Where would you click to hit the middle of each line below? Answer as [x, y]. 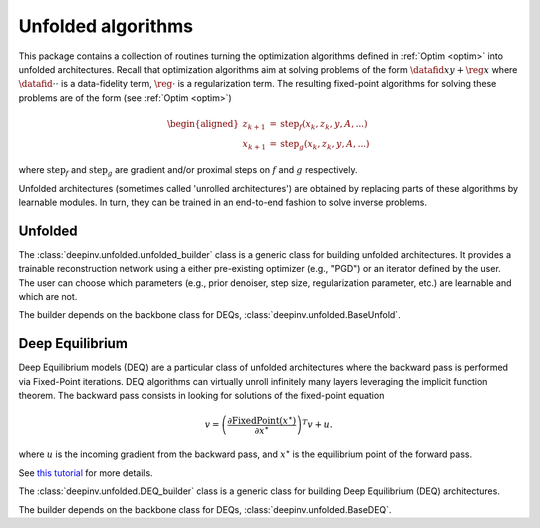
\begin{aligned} [203, 123]
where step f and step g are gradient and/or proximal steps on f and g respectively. [188, 171]
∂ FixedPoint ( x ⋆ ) [262, 419]
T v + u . [317, 423]
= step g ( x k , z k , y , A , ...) [319, 145]
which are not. [48, 297]
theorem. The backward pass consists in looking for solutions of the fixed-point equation [201, 396]
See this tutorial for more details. [86, 472]
